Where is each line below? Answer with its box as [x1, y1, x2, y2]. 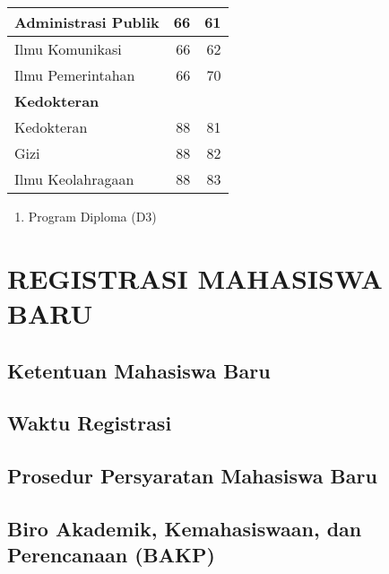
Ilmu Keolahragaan [14, 169, 134, 189]
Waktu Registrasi [7, 409, 172, 437]
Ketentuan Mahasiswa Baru [7, 356, 271, 384]
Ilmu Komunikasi [14, 39, 122, 59]
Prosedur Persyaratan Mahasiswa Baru [7, 462, 377, 490]
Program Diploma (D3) [28, 207, 157, 225]
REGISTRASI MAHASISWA [7, 259, 383, 296]
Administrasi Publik [14, 12, 160, 32]
